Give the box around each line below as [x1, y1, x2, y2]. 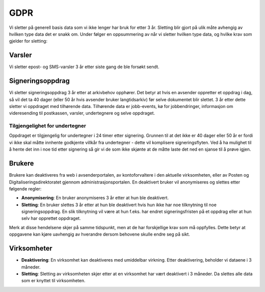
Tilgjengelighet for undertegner [9, 123, 86, 130]
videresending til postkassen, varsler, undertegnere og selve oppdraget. [9, 110, 155, 116]
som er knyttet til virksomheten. [21, 278, 86, 284]
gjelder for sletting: [9, 38, 48, 44]
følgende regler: [9, 186, 42, 191]
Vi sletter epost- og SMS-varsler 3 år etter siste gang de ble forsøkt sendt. [9, 64, 159, 70]
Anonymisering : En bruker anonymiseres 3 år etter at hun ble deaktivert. [21, 195, 169, 201]
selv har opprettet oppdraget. [21, 215, 81, 221]
